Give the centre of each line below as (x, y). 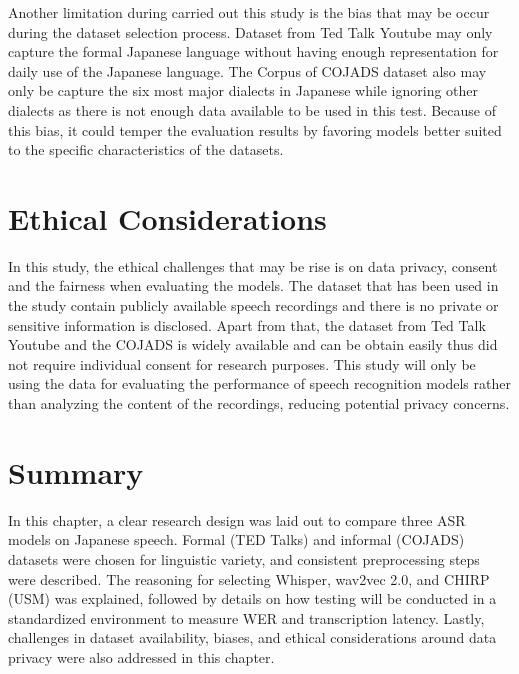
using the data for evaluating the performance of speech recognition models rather (259, 383)
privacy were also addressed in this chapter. (141, 656)
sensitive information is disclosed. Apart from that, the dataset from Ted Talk (247, 324)
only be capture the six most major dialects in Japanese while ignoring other (243, 90)
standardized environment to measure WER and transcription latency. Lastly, (246, 617)
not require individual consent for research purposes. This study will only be (242, 363)
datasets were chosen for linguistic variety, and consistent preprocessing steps (244, 558)
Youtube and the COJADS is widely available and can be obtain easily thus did (253, 344)
